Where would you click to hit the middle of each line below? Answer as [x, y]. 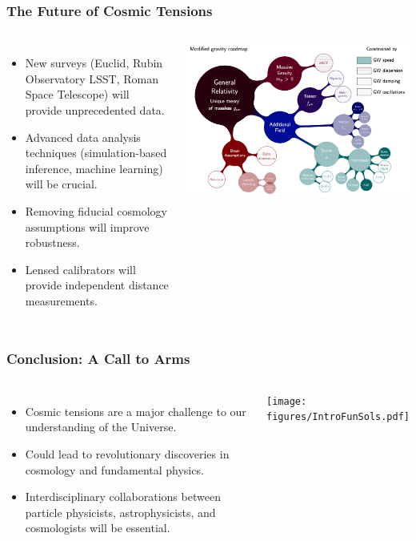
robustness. [52, 242]
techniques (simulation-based [96, 153]
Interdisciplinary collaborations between [123, 497]
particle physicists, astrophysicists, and [120, 512]
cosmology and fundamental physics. [114, 469]
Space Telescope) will [77, 94]
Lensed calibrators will [80, 269]
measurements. [61, 300]
